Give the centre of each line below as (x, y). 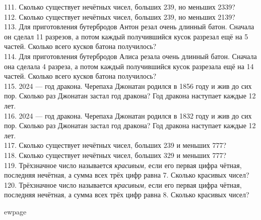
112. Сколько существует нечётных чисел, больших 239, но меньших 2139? (120, 16)
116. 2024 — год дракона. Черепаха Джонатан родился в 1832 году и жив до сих (128, 115)
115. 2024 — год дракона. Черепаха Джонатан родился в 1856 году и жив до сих (128, 86)
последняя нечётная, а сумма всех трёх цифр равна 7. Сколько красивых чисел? (127, 175)
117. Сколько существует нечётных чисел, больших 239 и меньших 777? (115, 145)
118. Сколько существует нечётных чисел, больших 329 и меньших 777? (115, 155)
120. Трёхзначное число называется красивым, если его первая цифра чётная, (123, 184)
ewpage (15, 211)
